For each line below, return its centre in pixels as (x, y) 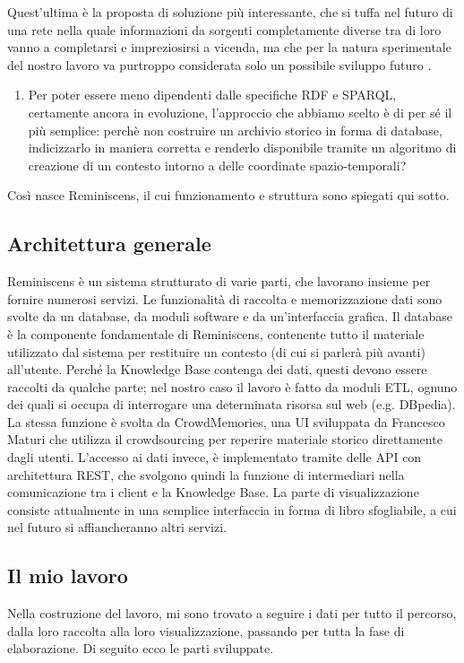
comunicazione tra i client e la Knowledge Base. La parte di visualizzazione (213, 492)
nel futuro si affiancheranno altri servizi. (117, 527)
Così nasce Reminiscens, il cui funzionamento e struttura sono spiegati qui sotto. (228, 195)
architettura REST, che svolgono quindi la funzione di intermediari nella (206, 474)
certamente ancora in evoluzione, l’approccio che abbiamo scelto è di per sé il (240, 112)
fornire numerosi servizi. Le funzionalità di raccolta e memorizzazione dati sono (225, 298)
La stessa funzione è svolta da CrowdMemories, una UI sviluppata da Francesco (226, 421)
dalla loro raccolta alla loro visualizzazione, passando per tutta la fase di (206, 630)
